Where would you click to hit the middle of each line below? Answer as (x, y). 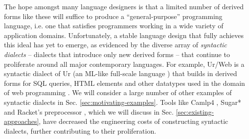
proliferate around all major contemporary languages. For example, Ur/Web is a (124, 64)
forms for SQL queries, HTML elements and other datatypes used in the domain (124, 83)
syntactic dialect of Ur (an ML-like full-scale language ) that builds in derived (121, 73)
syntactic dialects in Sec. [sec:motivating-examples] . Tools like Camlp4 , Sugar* (123, 102)
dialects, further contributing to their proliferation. (80, 130)
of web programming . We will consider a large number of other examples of (118, 92)
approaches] (22, 121)
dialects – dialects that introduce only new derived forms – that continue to (117, 54)
